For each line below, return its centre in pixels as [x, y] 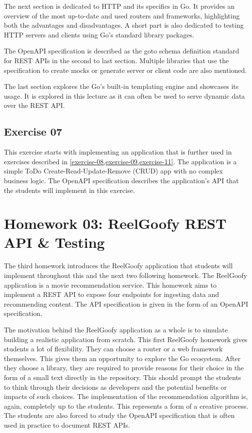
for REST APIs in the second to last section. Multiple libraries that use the [117, 60]
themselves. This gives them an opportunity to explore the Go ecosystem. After [122, 358]
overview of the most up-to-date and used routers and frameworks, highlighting [122, 15]
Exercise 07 [33, 131]
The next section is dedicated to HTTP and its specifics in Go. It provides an [119, 6]
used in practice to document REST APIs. [67, 424]
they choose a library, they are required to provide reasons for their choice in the [124, 368]
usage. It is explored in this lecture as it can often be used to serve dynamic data [125, 95]
